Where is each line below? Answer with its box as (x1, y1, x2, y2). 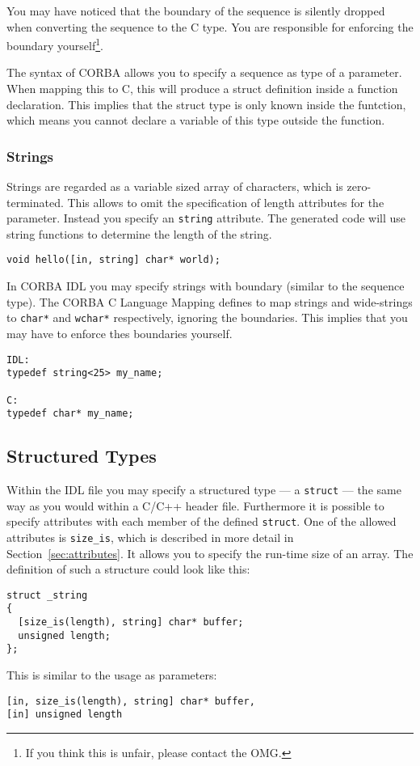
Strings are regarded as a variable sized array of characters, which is (6, 178, 343, 195)
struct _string (6, 589, 88, 601)
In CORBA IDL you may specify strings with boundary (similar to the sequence (6, 277, 405, 294)
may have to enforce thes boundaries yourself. (6, 324, 233, 341)
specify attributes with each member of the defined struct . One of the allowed (6, 513, 397, 530)
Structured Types (6, 443, 157, 468)
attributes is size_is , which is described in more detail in (6, 528, 294, 545)
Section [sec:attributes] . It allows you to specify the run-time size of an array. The (6, 544, 414, 561)
